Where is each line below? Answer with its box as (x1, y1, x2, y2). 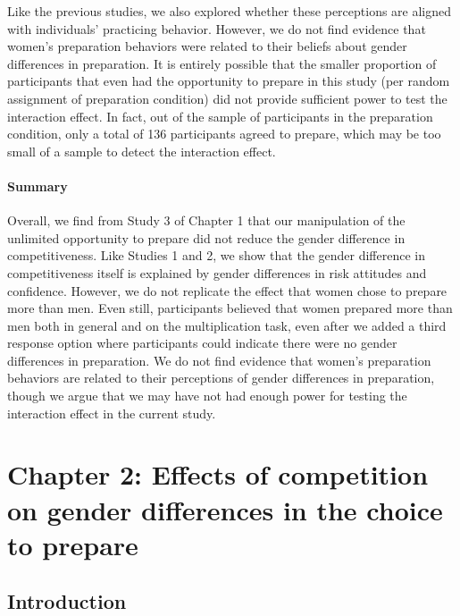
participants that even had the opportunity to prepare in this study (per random (7, 72, 450, 90)
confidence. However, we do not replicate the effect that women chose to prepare (7, 281, 447, 300)
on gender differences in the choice (7, 491, 443, 527)
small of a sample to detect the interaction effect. (7, 141, 276, 160)
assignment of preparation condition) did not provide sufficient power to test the (7, 89, 447, 107)
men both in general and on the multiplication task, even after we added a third (7, 316, 447, 334)
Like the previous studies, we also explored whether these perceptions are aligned (7, 2, 452, 20)
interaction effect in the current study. (7, 403, 216, 422)
